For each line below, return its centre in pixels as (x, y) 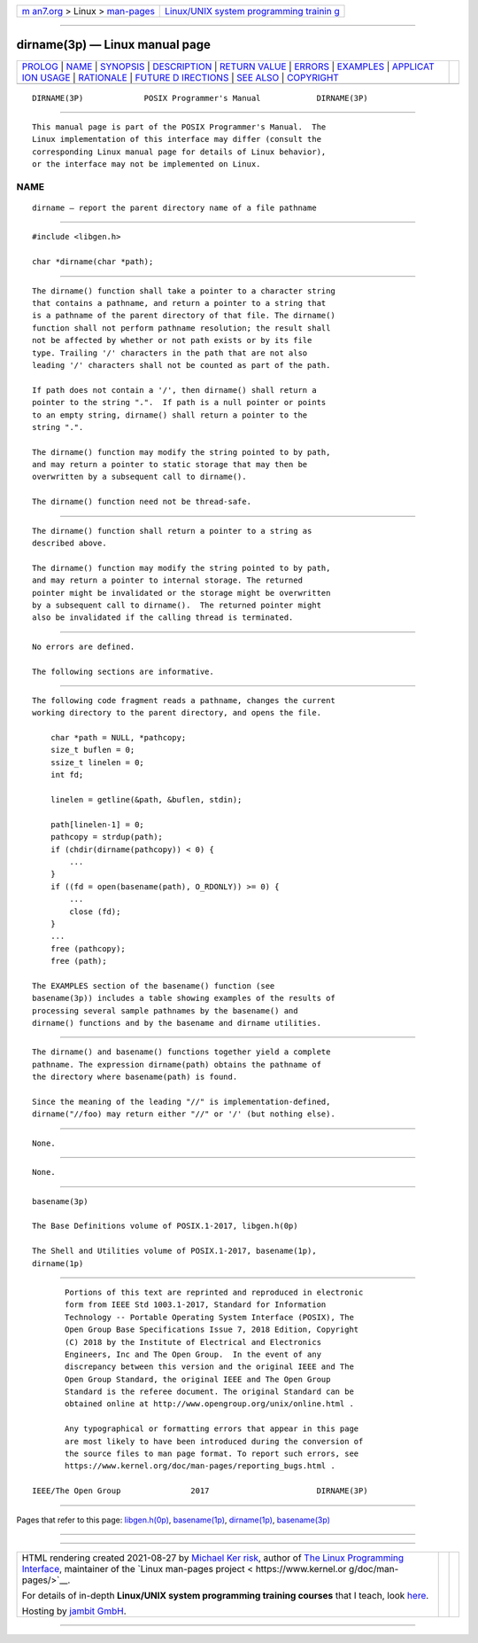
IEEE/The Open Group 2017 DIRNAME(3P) (200, 1491)
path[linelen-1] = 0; (97, 824)
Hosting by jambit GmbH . (74, 1611)
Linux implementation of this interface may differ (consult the (177, 139)
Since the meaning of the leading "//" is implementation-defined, (181, 1102)
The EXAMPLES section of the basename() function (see (154, 986)
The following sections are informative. (123, 671)
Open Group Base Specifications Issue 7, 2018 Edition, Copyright (212, 1330)
